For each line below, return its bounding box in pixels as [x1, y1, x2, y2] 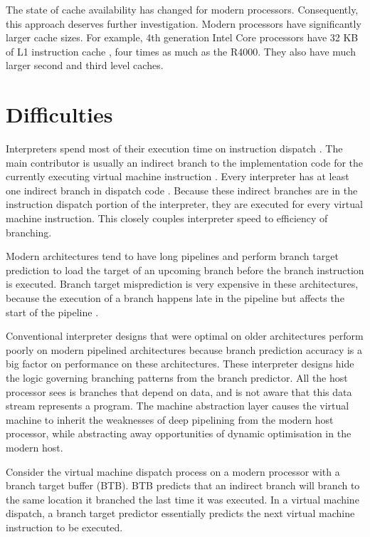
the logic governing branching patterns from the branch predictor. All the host [6, 370, 348, 385]
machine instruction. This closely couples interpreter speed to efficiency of [6, 211, 328, 226]
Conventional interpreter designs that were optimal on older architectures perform [6, 328, 364, 343]
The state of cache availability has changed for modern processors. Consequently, [6, 2, 359, 16]
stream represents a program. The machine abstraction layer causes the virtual [6, 398, 349, 413]
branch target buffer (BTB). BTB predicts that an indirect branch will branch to [6, 478, 360, 493]
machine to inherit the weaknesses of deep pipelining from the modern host [6, 412, 334, 427]
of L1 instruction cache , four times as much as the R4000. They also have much [6, 43, 356, 58]
